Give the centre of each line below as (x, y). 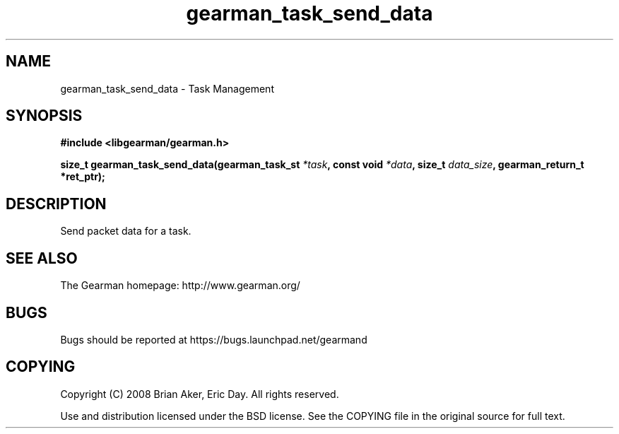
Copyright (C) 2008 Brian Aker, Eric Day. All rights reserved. (200, 394)
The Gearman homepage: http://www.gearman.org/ (180, 286)
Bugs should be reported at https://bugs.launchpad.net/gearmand (214, 339)
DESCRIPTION (56, 204)
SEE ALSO (42, 258)
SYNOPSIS (44, 116)
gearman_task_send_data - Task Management (167, 88)
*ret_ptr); (83, 177)
